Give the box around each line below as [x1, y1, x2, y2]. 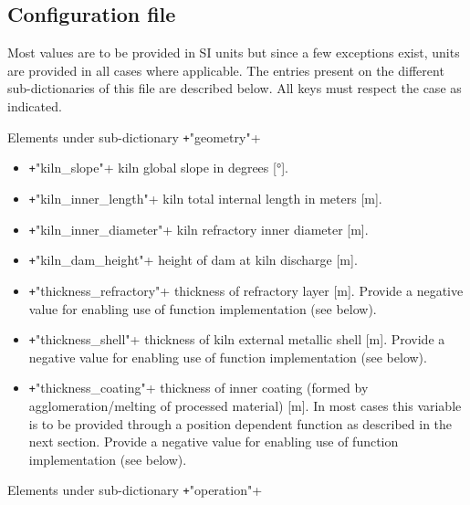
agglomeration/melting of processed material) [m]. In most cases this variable [28, 396, 462, 416]
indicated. [7, 96, 62, 115]
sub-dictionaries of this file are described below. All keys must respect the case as [7, 79, 462, 98]
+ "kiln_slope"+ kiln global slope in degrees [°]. [28, 158, 288, 177]
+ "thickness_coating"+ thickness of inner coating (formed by [28, 378, 369, 397]
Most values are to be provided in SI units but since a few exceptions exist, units [7, 43, 460, 62]
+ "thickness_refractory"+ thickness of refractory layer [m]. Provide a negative [28, 280, 464, 300]
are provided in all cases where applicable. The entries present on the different [7, 60, 444, 79]
